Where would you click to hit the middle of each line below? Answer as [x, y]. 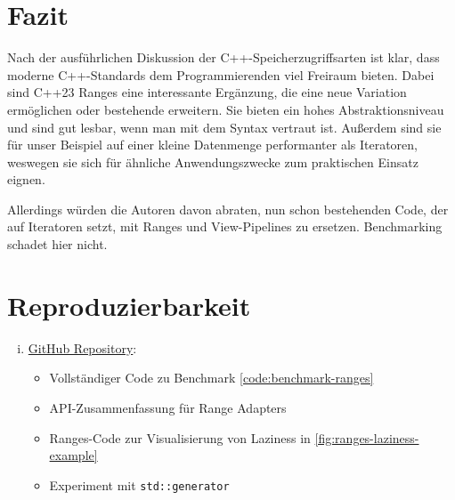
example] [73, 455]
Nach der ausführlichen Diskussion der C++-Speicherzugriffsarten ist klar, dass [223, 57]
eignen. [26, 179]
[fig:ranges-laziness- [367, 437]
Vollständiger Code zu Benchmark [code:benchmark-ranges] [211, 378]
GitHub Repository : [82, 347]
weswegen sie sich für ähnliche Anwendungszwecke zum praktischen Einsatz [213, 161]
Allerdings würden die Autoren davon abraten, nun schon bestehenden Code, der [228, 209]
